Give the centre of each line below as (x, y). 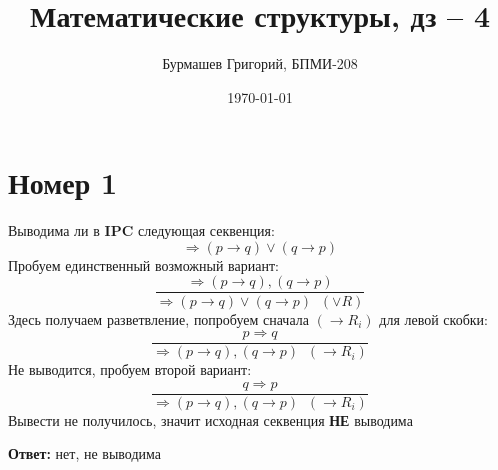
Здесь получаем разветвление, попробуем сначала (158, 318)
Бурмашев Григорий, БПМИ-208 (260, 63)
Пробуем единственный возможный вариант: (143, 264)
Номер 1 (63, 182)
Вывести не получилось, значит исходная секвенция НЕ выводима (210, 419)
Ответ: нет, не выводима (85, 453)
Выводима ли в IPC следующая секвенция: (141, 230)
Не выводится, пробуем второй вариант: (130, 369)
